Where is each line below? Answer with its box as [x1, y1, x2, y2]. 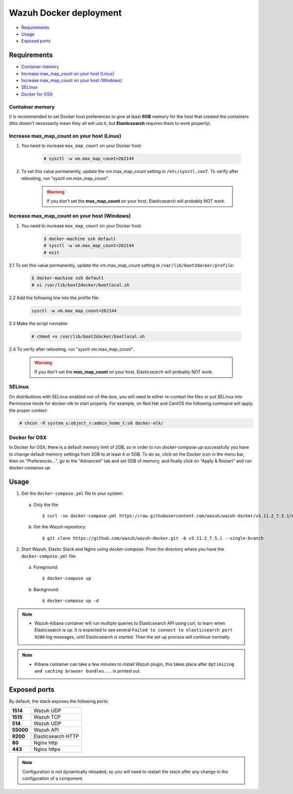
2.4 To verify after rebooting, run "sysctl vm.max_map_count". [9, 346, 134, 352]
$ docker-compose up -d [42, 598, 99, 603]
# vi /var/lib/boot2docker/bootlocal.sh [31, 282, 129, 288]
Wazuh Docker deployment [9, 7, 122, 18]
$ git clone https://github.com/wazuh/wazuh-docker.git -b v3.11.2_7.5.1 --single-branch [42, 535, 264, 541]
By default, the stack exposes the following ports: [9, 698, 109, 704]
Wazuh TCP [33, 714, 61, 721]
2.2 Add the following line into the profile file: [9, 294, 100, 301]
